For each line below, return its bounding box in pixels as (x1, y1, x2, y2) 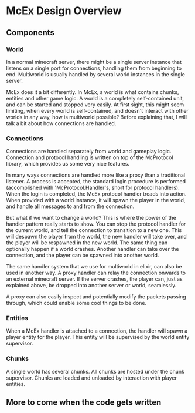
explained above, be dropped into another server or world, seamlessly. (6, 282, 177, 289)
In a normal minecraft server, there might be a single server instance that (6, 58, 182, 65)
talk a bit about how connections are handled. (6, 119, 117, 127)
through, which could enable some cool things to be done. (6, 300, 147, 307)
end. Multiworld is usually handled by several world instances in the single (6, 70, 186, 78)
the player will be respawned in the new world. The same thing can (6, 239, 168, 246)
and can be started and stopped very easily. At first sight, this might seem (6, 101, 184, 108)
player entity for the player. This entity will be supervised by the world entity (6, 334, 190, 341)
